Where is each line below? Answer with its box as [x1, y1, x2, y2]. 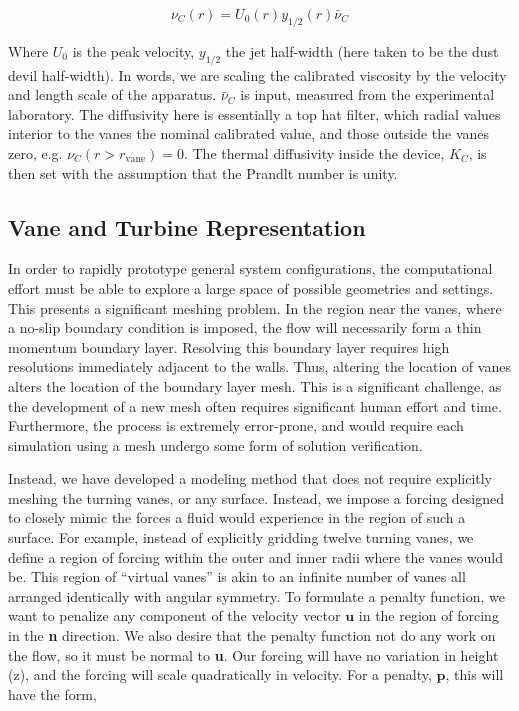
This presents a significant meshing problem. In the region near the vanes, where [8, 297, 502, 318]
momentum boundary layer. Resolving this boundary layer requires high [8, 336, 450, 357]
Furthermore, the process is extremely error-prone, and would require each [8, 415, 464, 436]
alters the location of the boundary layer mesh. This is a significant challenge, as [8, 375, 502, 396]
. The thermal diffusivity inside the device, [183, 142, 445, 163]
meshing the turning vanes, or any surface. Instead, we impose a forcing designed [8, 487, 505, 508]
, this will [445, 664, 504, 685]
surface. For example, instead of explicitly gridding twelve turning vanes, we [8, 527, 474, 548]
